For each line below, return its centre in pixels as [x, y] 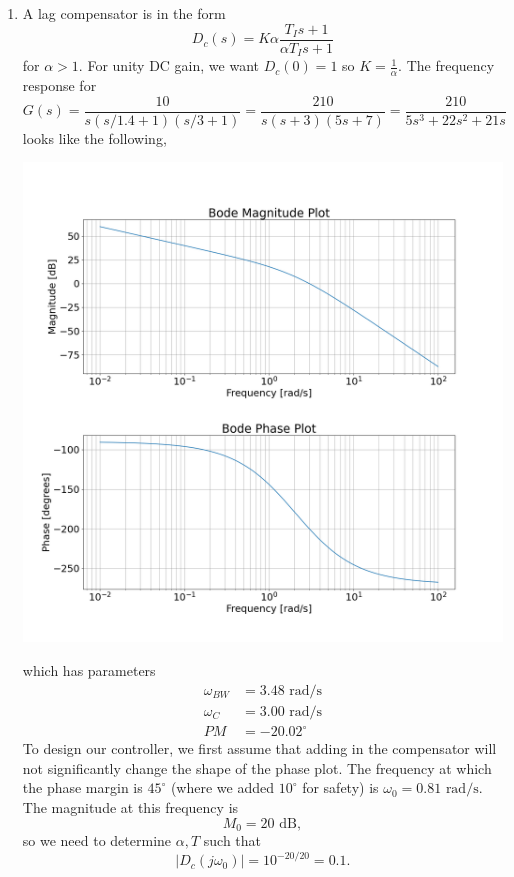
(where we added [222, 787]
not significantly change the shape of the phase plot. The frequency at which [257, 767]
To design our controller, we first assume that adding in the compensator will [259, 748]
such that [232, 840]
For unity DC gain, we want [173, 65]
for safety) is [340, 787]
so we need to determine [97, 840]
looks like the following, [94, 137]
